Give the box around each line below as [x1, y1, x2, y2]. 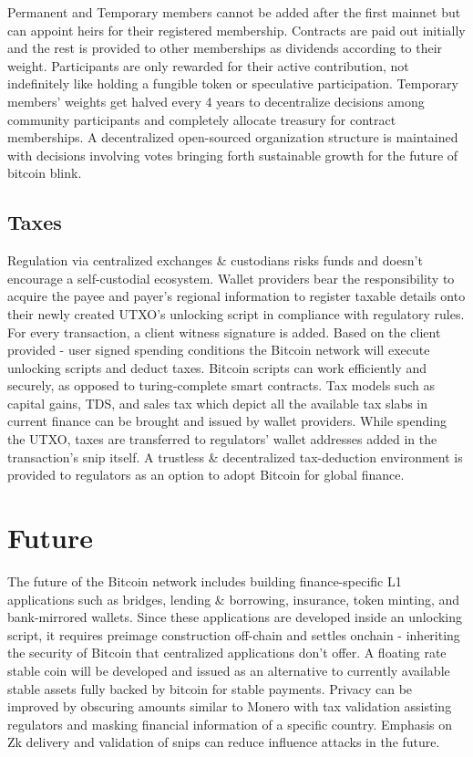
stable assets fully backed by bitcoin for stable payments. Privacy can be [7, 679, 413, 698]
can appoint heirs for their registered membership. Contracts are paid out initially [7, 20, 466, 39]
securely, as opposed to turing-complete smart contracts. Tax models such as [7, 376, 435, 395]
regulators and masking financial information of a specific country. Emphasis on [7, 714, 453, 733]
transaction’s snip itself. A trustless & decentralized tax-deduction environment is [7, 447, 463, 466]
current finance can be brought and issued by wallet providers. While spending [7, 411, 447, 430]
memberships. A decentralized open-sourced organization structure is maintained [7, 128, 458, 147]
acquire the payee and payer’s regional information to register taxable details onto [7, 286, 466, 306]
